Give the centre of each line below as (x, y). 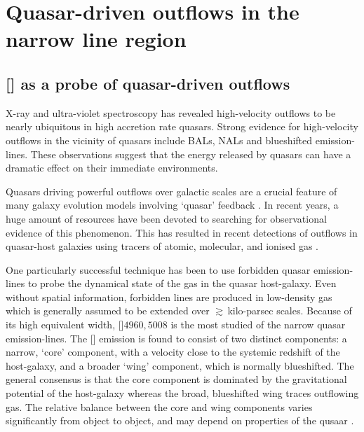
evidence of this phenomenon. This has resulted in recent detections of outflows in (182, 232)
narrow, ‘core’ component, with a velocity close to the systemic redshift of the (173, 352)
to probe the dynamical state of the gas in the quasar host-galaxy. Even (182, 283)
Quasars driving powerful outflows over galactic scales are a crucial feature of (171, 191)
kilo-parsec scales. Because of (290, 311)
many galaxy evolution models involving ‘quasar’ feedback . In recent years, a (172, 205)
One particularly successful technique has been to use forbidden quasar (158, 269)
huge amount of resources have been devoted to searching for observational (166, 218)
